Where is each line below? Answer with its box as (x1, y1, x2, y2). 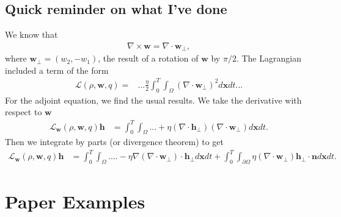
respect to (5, 105, 42, 118)
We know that (5, 28, 58, 41)
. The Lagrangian (236, 52, 301, 65)
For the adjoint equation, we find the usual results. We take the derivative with (5, 93, 302, 106)
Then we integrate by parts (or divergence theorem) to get (5, 135, 224, 148)
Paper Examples (5, 189, 145, 214)
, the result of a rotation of (98, 52, 199, 65)
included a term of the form (5, 63, 109, 76)
